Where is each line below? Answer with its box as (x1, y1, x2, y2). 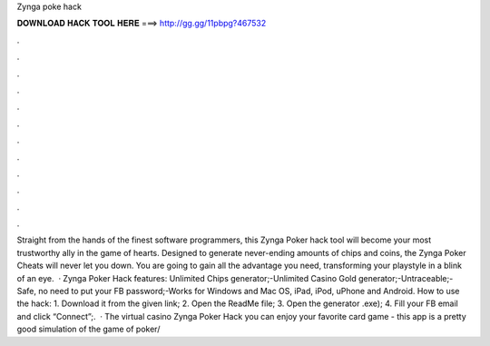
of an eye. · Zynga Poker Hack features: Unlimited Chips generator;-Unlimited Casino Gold (16, 272, 358, 283)
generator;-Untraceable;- (358, 272, 454, 283)
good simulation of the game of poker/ (16, 323, 161, 335)
